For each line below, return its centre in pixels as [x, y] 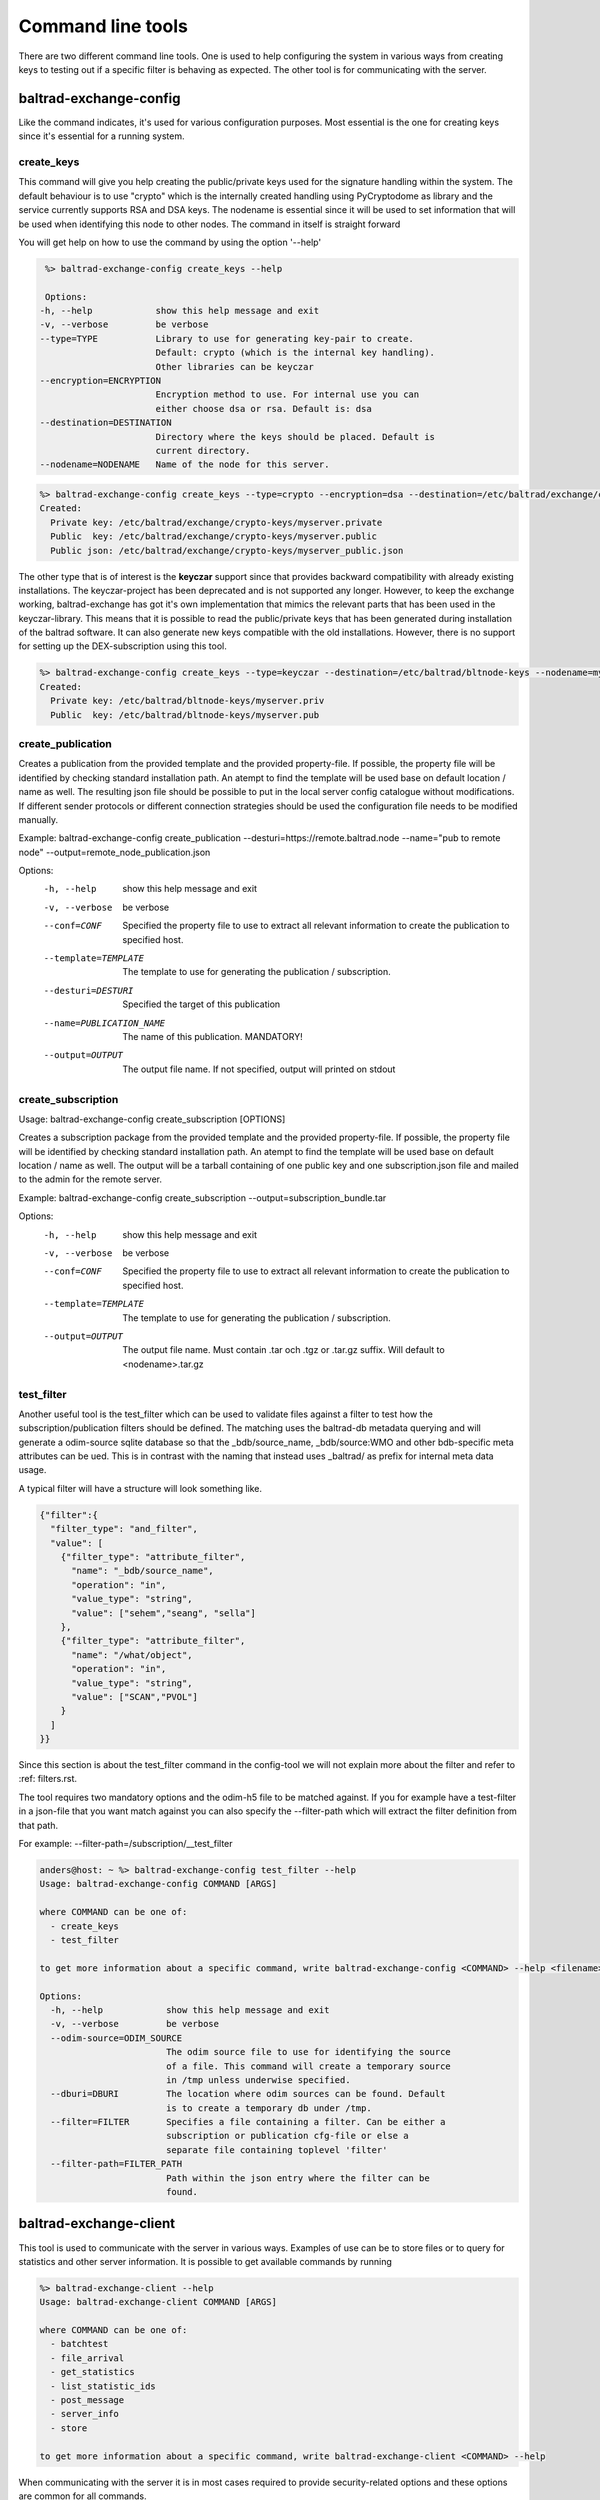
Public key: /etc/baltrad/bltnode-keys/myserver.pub [185, 714]
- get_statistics [92, 2372]
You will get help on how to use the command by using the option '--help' [170, 242]
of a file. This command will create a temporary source [308, 2066]
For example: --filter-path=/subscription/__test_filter [126, 1844]
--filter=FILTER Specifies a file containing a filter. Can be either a [248, 2122]
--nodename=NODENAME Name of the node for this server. [184, 464]
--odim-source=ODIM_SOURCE [116, 2038]
